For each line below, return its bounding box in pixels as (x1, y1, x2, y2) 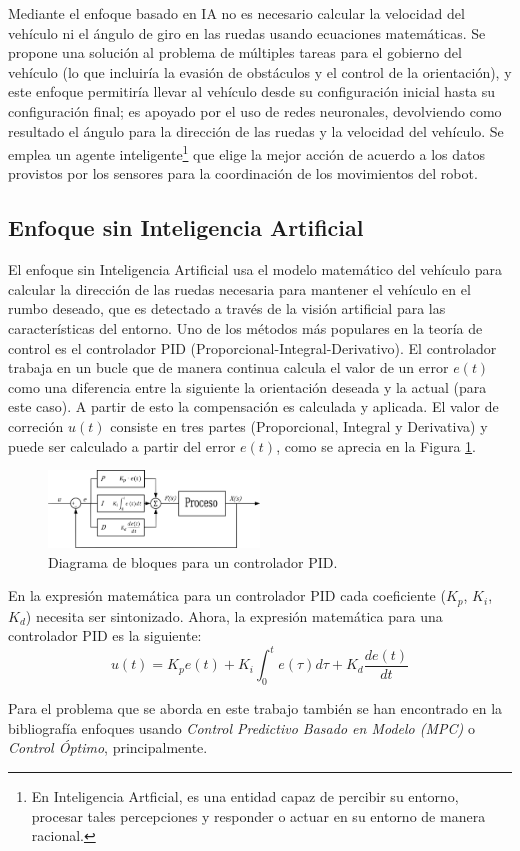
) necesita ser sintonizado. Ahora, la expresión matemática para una (25, 605, 443, 626)
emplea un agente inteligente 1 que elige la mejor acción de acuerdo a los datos (8, 141, 485, 164)
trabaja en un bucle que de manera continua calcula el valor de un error (8, 357, 449, 378)
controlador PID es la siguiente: (8, 625, 202, 646)
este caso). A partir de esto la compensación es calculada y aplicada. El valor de (8, 396, 499, 417)
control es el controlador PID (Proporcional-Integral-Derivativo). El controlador (8, 337, 497, 358)
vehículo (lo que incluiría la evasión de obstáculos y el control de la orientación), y (8, 61, 512, 82)
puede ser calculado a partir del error (8, 435, 236, 456)
